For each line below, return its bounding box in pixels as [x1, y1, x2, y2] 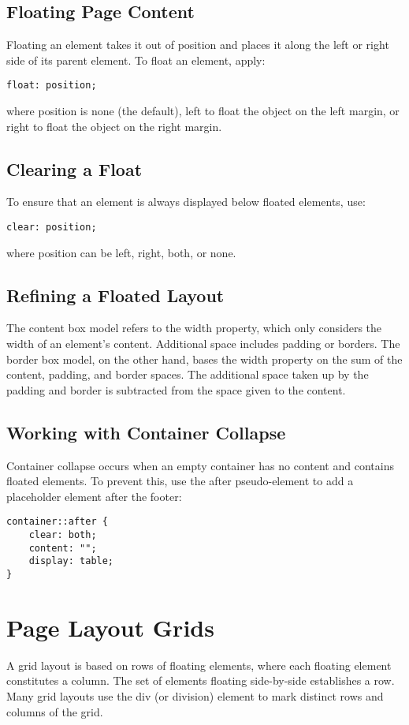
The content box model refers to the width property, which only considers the [6, 320, 382, 336]
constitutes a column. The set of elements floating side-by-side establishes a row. [6, 672, 395, 689]
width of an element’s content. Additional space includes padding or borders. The [6, 335, 400, 352]
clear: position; [6, 222, 97, 234]
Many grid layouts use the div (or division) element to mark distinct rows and [6, 688, 384, 704]
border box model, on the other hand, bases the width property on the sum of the [6, 350, 403, 367]
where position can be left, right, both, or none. [6, 244, 236, 260]
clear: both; [28, 529, 97, 541]
